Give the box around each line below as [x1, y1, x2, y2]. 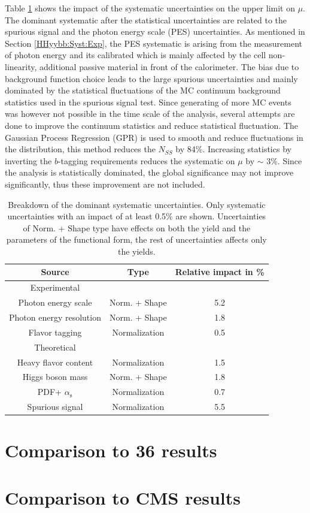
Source [41, 265, 69, 278]
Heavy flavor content [17, 355, 93, 368]
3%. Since [266, 154, 302, 167]
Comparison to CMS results [5, 485, 241, 509]
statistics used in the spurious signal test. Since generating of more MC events [5, 95, 291, 108]
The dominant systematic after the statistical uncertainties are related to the [5, 13, 287, 26]
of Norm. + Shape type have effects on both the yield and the [23, 221, 251, 234]
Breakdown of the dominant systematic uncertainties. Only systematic [8, 198, 266, 210]
